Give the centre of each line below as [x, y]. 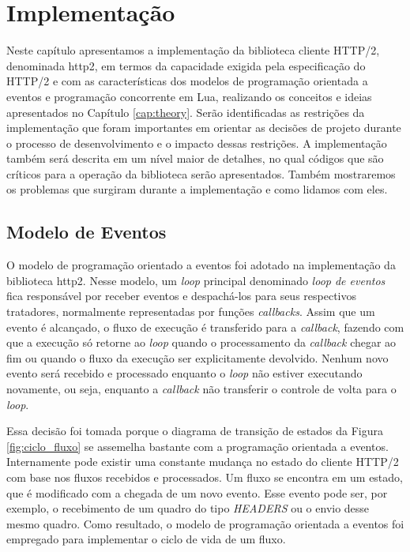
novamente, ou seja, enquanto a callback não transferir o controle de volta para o [201, 389]
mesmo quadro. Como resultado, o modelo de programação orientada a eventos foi [205, 523]
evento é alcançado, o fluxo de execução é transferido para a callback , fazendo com [205, 327]
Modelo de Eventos [87, 232]
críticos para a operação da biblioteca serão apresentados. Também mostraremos [201, 173]
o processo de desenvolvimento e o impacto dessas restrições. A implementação [197, 143]
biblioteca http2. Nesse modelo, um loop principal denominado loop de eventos [196, 280]
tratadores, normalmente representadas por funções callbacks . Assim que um [191, 312]
